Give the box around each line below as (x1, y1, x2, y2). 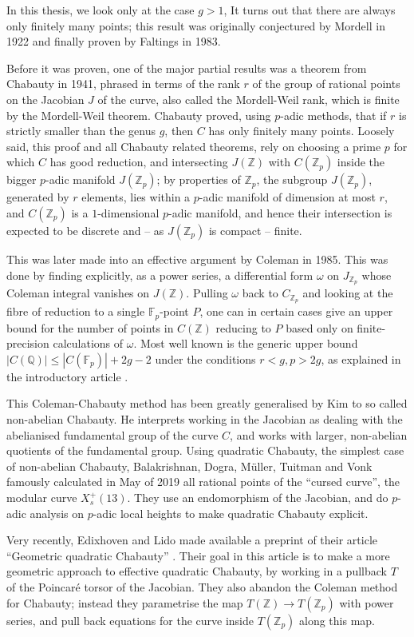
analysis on (30, 504, 84, 521)
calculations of (53, 335, 124, 352)
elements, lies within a (81, 189, 191, 205)
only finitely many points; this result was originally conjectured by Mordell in (6, 17, 385, 34)
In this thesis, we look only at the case (6, 2, 195, 18)
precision (6, 335, 49, 352)
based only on (286, 319, 353, 336)
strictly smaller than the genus (6, 122, 156, 139)
